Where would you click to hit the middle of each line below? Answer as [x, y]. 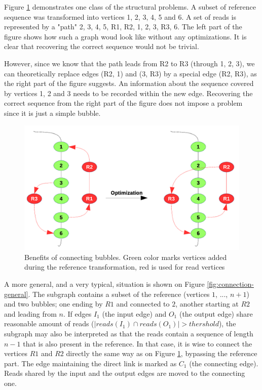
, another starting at [207, 304]
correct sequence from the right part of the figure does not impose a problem [123, 103]
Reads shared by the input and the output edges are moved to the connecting [125, 373]
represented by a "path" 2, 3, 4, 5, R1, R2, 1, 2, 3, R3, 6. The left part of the [123, 27]
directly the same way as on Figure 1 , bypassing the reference [162, 353]
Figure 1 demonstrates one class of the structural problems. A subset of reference [130, 7]
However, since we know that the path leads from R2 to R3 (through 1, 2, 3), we [129, 63]
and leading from [30, 313]
